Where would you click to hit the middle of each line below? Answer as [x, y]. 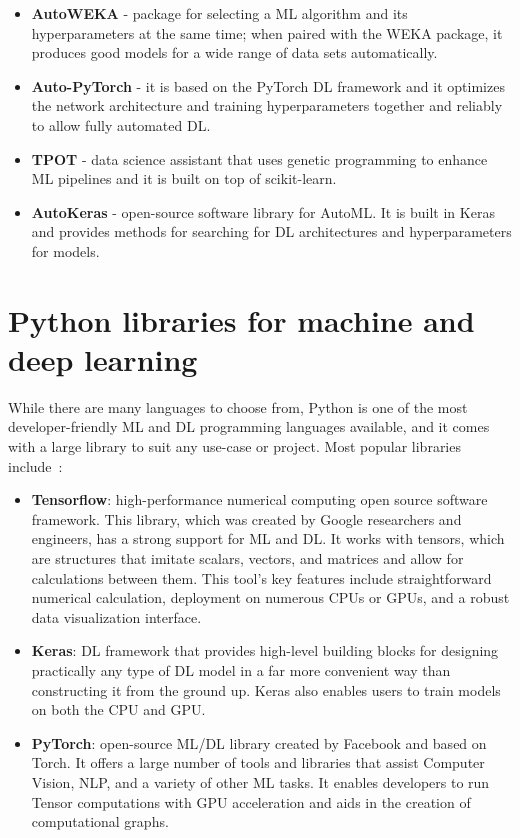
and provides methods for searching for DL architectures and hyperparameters [271, 231]
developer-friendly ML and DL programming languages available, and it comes [249, 426]
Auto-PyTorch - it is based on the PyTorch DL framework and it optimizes [268, 85]
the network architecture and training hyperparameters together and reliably [267, 105]
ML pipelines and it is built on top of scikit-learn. [184, 178]
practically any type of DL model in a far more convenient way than [241, 669]
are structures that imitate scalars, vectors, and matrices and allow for [247, 558]
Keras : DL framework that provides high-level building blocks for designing [265, 650]
